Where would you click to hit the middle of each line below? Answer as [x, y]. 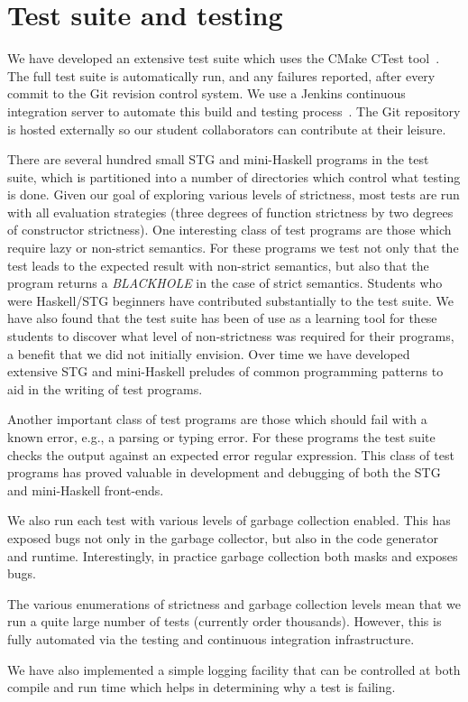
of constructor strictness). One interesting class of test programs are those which [229, 230]
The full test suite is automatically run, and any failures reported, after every [221, 75]
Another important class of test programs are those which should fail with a [217, 419]
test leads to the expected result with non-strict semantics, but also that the [218, 265]
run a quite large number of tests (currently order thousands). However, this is [225, 621]
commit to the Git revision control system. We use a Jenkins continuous [206, 93]
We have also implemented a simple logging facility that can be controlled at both [234, 669]
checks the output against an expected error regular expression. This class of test [231, 454]
